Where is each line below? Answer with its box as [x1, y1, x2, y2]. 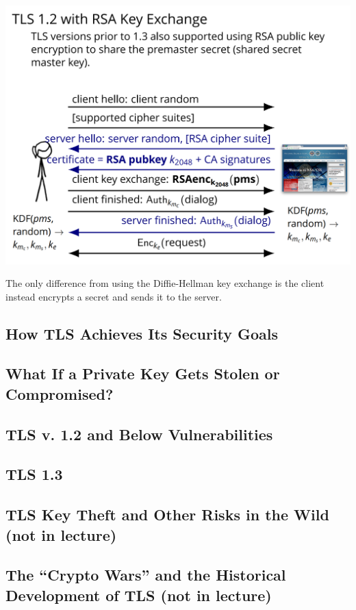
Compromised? [5, 383, 114, 404]
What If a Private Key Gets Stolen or [5, 363, 280, 384]
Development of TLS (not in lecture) [5, 584, 272, 605]
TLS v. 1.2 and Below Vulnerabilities [5, 423, 273, 444]
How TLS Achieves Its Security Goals [5, 322, 279, 344]
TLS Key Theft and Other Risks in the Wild [5, 504, 329, 525]
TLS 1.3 [5, 463, 63, 485]
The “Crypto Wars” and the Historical [5, 564, 286, 585]
